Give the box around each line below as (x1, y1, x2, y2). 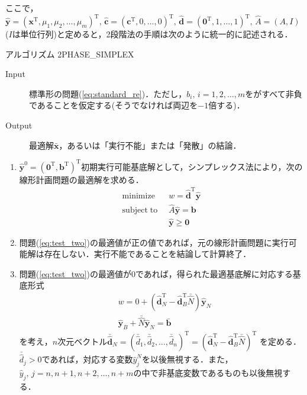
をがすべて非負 (245, 87, 302, 99)
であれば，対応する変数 (41, 353, 133, 365)
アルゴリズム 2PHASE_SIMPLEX (5, 47, 134, 60)
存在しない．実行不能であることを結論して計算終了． (44, 248, 251, 260)
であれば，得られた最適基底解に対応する (135, 267, 293, 280)
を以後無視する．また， (141, 353, 233, 365)
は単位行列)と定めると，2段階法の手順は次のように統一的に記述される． (12, 28, 293, 40)
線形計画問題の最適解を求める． (19, 173, 144, 185)
